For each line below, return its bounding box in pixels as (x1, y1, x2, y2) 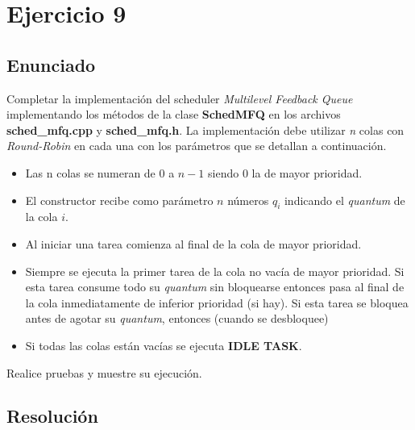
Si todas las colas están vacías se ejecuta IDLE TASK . (25, 336, 302, 353)
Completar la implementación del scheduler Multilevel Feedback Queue (6, 90, 353, 106)
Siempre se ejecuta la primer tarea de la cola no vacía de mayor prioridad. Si (25, 262, 405, 279)
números (227, 191, 269, 208)
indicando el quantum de (284, 191, 405, 208)
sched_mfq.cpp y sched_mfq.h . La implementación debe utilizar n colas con (6, 121, 405, 138)
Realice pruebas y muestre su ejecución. (6, 364, 202, 381)
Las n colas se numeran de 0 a (25, 164, 175, 181)
